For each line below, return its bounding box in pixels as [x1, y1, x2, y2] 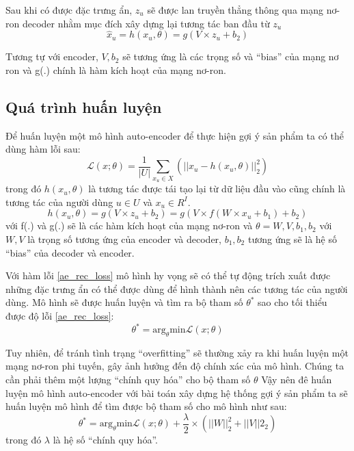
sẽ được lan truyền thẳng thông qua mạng [147, 3, 323, 16]
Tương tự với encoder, [5, 49, 98, 64]
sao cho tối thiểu [258, 295, 327, 309]
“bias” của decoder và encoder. [5, 245, 135, 259]
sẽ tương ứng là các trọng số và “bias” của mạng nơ [122, 49, 339, 64]
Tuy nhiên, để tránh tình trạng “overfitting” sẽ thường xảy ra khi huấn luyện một [5, 345, 349, 359]
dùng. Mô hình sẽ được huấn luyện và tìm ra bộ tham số [5, 295, 243, 309]
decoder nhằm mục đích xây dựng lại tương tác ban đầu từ [22, 16, 270, 30]
